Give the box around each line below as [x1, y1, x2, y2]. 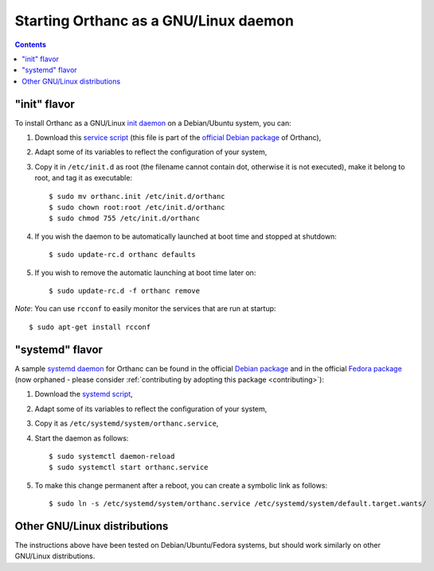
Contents [14, 40, 47, 49]
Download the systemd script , [34, 390, 133, 399]
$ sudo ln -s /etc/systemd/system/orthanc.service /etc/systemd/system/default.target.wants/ [49, 499, 427, 508]
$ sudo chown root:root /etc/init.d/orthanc [49, 203, 226, 212]
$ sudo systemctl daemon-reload [49, 452, 175, 460]
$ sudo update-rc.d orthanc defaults [49, 251, 197, 259]
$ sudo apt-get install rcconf [29, 322, 151, 332]
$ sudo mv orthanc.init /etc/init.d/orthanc [49, 192, 226, 200]
